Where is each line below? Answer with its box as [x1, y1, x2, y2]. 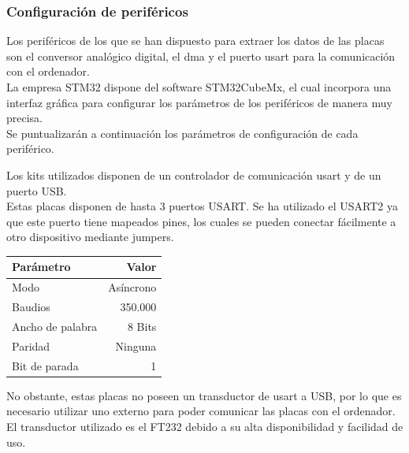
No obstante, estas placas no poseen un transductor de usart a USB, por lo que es [6, 387, 402, 403]
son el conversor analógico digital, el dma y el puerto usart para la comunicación [6, 47, 396, 64]
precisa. [6, 110, 43, 126]
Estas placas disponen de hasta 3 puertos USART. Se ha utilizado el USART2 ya [6, 198, 398, 214]
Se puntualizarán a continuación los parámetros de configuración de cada [6, 124, 359, 141]
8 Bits [127, 317, 157, 334]
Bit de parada [12, 357, 79, 373]
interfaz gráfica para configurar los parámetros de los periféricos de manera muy [6, 94, 392, 110]
